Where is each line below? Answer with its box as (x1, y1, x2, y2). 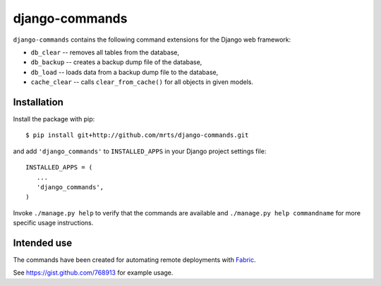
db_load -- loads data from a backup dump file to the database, (30, 68, 219, 76)
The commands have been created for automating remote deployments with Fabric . (13, 256, 257, 264)
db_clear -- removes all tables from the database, (30, 48, 180, 56)
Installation (13, 96, 64, 108)
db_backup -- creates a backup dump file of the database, (30, 58, 202, 66)
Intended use (13, 237, 73, 249)
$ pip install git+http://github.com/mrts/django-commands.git (25, 131, 249, 139)
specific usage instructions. (13, 219, 94, 227)
